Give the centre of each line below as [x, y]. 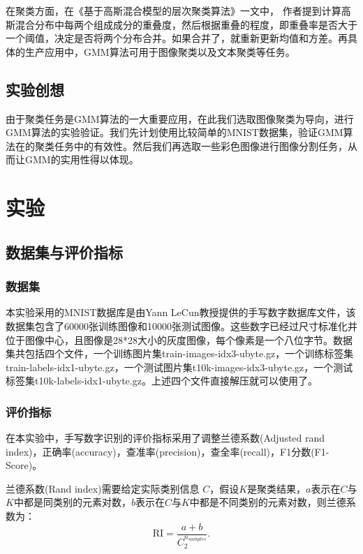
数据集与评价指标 [64, 252]
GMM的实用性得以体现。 [82, 159]
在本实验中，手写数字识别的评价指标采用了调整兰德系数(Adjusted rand [165, 438]
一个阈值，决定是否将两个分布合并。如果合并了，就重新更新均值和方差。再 [177, 38]
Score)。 [24, 465]
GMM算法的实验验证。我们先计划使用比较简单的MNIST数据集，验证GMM [175, 132]
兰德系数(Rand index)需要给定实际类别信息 [103, 488]
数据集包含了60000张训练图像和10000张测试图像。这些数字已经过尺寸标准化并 [181, 325]
